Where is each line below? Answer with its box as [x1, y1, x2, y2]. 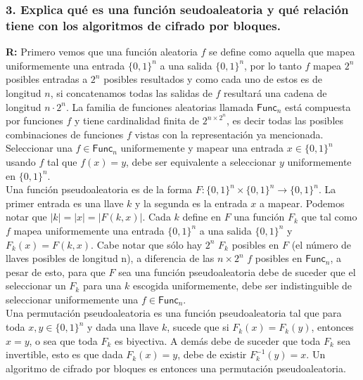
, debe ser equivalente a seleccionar [126, 154, 276, 169]
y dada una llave [87, 320, 159, 334]
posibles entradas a [6, 72, 88, 86]
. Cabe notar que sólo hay [91, 237, 203, 251]
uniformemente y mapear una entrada [120, 140, 284, 155]
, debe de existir [177, 347, 247, 362]
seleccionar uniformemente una [6, 291, 139, 306]
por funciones [6, 113, 63, 128]
